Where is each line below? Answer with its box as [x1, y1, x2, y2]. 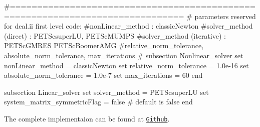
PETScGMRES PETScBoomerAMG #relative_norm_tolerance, [4, 40, 204, 51]
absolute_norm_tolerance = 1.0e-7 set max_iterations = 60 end [4, 70, 203, 80]
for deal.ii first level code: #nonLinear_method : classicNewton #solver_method [4, 21, 253, 31]
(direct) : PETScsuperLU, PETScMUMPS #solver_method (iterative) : [4, 30, 226, 41]
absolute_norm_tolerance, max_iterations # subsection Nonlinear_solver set [4, 50, 243, 60]
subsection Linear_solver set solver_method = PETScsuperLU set [4, 86, 209, 97]
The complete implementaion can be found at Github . [4, 113, 170, 123]
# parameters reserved [186, 11, 256, 21]
